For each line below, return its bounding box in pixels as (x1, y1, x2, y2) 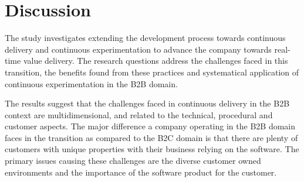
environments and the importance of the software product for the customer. (5, 166, 277, 178)
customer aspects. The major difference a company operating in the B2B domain (5, 120, 296, 132)
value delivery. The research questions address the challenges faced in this (23, 54, 288, 67)
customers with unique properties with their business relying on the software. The (5, 143, 299, 155)
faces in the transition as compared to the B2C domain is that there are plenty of (5, 131, 298, 143)
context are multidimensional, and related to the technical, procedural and (5, 108, 273, 121)
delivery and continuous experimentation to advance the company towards (5, 43, 272, 55)
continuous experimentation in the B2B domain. (5, 77, 178, 90)
